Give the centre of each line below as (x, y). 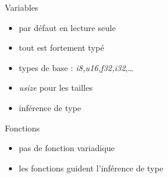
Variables (22, 7)
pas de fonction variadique (67, 148)
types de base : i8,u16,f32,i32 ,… (76, 67)
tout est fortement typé (61, 47)
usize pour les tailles (56, 88)
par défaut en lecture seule (67, 27)
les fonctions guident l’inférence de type (91, 168)
